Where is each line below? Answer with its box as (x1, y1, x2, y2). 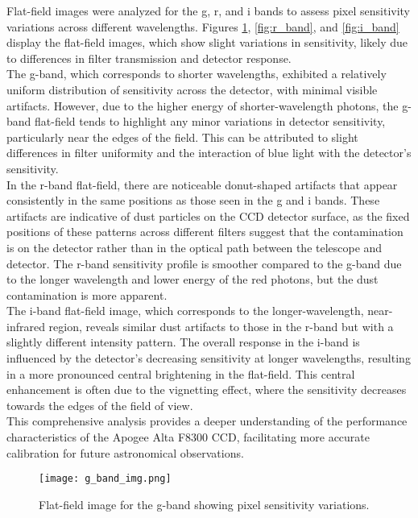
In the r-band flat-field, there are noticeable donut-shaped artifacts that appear (6, 176, 398, 193)
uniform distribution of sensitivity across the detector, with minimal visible (6, 81, 378, 97)
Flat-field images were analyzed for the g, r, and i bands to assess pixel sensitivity (6, 2, 411, 19)
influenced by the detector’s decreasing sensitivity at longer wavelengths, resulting (6, 350, 411, 367)
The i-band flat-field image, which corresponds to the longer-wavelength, (6, 302, 364, 319)
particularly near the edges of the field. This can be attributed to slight (6, 128, 358, 145)
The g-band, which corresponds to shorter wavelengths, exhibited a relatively (6, 65, 387, 82)
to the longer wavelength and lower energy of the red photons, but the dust (6, 271, 379, 288)
